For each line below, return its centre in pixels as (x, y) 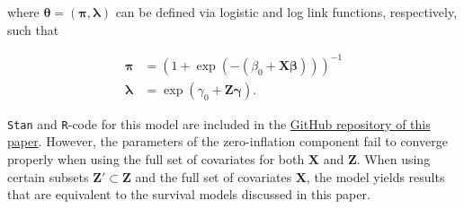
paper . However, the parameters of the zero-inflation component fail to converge (228, 141)
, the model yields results (375, 176)
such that (33, 29)
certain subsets (48, 176)
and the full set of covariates (214, 176)
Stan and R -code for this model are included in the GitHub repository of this (219, 123)
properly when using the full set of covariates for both (156, 159)
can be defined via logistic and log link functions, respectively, (286, 12)
